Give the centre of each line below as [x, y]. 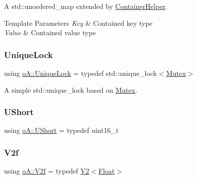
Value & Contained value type [50, 32]
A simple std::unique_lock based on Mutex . [71, 89]
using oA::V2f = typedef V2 [47, 171]
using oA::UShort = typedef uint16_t [61, 130]
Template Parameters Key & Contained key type [78, 23]
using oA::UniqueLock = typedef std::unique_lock [81, 73]
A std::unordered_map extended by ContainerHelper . [86, 6]
